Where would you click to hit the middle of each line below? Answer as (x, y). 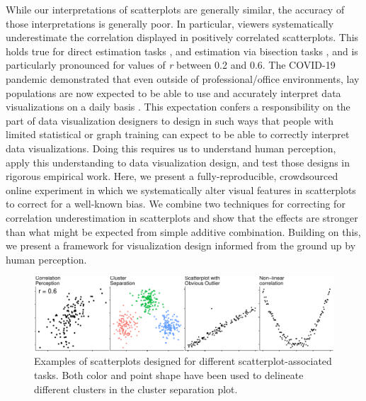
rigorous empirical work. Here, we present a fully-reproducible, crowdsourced (172, 176)
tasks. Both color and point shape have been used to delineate (169, 375)
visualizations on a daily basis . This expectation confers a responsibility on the (178, 107)
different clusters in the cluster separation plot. (136, 389)
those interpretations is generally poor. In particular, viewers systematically (170, 23)
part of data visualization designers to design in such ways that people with (170, 120)
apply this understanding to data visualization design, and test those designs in (178, 162)
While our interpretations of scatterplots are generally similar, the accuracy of (175, 9)
